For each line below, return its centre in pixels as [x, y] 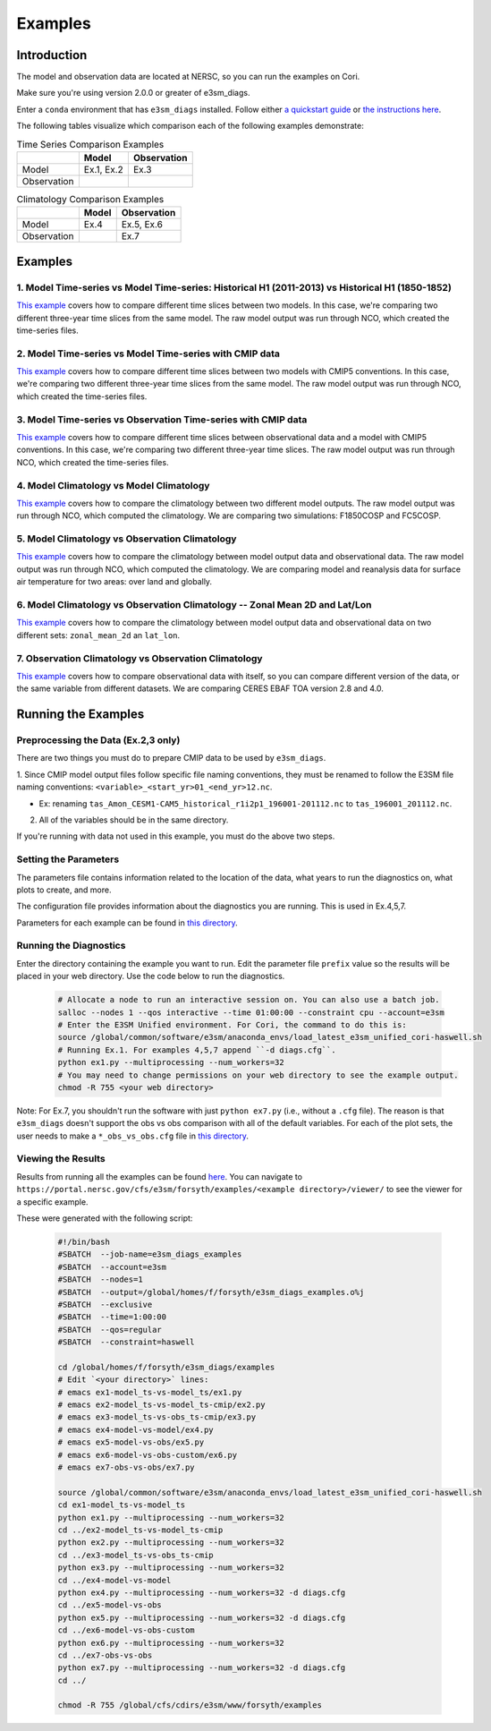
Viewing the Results [61, 1159]
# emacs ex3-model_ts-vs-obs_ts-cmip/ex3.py [157, 1417]
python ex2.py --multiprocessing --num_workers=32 [171, 1543]
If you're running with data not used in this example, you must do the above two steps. [176, 836]
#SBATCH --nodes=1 [100, 1279]
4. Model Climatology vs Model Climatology [113, 485]
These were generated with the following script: [105, 1218]
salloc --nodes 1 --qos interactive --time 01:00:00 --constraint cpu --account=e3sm [251, 1012]
